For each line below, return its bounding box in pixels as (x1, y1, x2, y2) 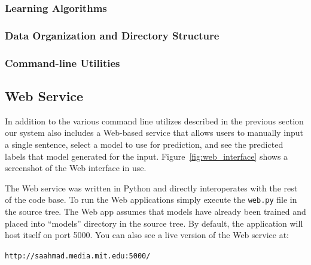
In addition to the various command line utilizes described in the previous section (5, 114, 304, 127)
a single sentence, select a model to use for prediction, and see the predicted (5, 138, 283, 150)
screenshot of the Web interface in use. (5, 162, 147, 174)
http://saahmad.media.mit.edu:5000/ (5, 251, 151, 260)
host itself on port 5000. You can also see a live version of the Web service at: (5, 229, 289, 241)
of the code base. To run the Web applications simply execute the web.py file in (5, 193, 297, 206)
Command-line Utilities (5, 55, 120, 70)
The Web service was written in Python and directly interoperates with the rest (5, 181, 298, 194)
